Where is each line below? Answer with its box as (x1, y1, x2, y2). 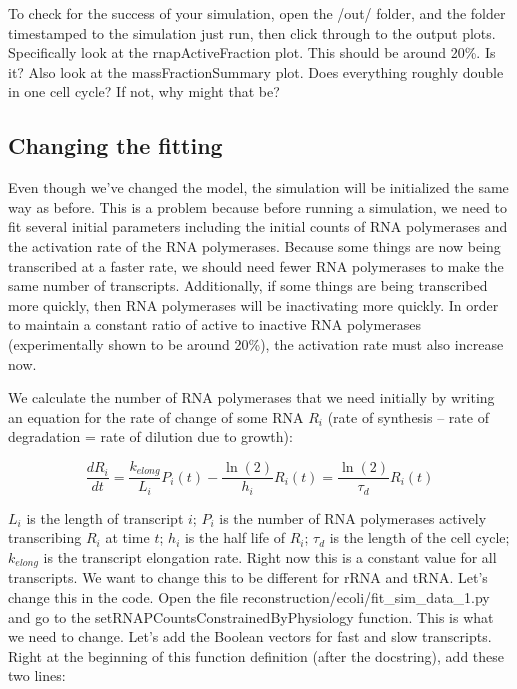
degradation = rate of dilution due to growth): (8, 426, 293, 447)
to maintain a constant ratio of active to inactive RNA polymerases (8, 314, 422, 335)
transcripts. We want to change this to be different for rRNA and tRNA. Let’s (8, 567, 488, 588)
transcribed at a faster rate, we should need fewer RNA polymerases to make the (8, 255, 504, 276)
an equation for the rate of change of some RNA (8, 406, 304, 427)
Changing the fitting (8, 130, 223, 161)
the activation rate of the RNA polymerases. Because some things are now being (8, 235, 501, 256)
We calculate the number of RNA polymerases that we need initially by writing (8, 387, 495, 408)
